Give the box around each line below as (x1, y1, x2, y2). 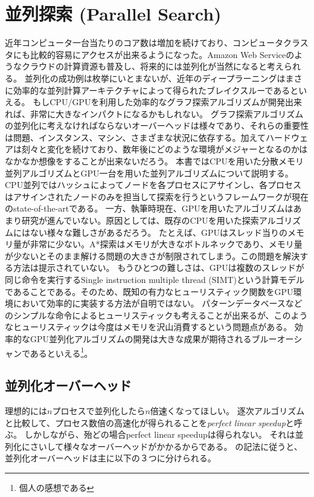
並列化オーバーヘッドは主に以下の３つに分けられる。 (5, 452, 216, 464)
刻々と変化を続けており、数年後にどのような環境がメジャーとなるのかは (21, 143, 308, 155)
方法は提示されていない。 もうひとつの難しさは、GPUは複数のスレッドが (13, 261, 304, 274)
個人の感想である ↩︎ (19, 481, 94, 493)
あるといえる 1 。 (30, 345, 93, 359)
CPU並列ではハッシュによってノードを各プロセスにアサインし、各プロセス (5, 178, 302, 191)
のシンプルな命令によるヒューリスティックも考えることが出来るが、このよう (5, 308, 308, 321)
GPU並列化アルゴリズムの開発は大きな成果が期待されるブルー (30, 332, 277, 345)
